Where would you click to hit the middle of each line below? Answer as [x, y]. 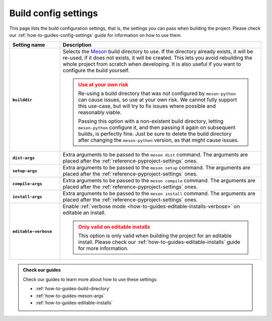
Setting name [29, 45]
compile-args [27, 183]
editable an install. [84, 213]
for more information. [103, 248]
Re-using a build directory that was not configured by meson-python [157, 93]
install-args [27, 197]
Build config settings [54, 13]
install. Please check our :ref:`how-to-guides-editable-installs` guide [159, 242]
